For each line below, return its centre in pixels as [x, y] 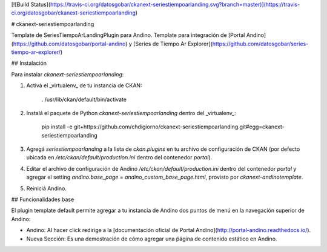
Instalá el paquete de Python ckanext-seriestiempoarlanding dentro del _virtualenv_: [131, 113]
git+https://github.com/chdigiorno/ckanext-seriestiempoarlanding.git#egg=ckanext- [179, 127]
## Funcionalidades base [43, 199]
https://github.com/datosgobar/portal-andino [69, 44]
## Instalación [29, 63]
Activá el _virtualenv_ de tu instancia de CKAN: [84, 85]
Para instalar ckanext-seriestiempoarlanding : [68, 74]
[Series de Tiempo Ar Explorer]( [173, 44]
